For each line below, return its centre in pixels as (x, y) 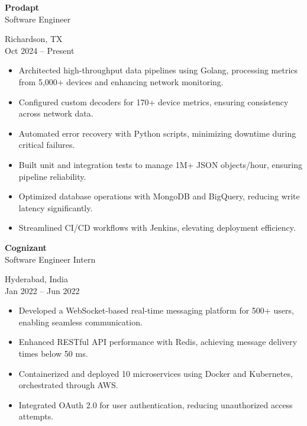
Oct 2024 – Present (40, 50)
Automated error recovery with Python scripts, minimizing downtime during (157, 133)
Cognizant (26, 247)
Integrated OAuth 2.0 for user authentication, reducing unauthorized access (156, 404)
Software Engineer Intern (50, 259)
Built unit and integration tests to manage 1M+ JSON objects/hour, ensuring (160, 164)
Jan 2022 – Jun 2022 (42, 290)
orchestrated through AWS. (68, 385)
